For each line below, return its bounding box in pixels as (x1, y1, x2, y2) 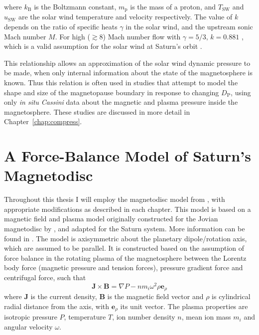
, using (231, 87, 251, 97)
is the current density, (30, 291, 97, 302)
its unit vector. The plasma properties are (120, 301, 248, 311)
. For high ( (55, 31, 90, 41)
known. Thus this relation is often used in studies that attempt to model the (4, 77, 238, 88)
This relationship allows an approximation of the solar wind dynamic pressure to (4, 57, 251, 68)
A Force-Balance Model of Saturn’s (4, 146, 251, 166)
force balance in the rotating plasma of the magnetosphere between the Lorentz (4, 252, 247, 263)
